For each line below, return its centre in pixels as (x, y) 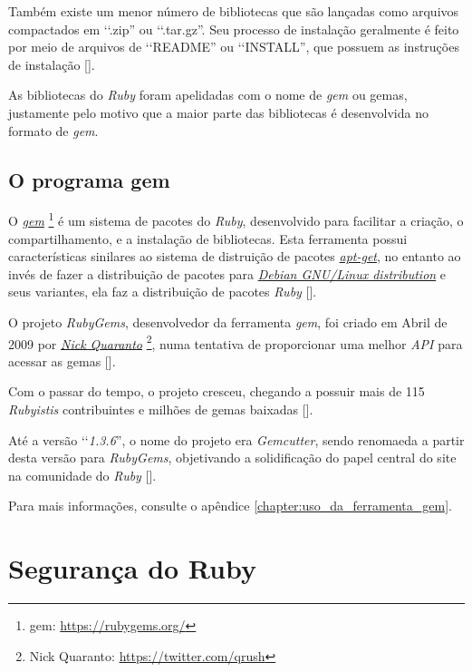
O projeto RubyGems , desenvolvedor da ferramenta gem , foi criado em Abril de (228, 321)
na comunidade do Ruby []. (82, 475)
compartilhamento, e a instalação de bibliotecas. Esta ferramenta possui (208, 238)
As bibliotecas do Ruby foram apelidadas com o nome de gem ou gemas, (208, 95)
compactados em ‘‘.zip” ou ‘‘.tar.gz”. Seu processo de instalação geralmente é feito (234, 29)
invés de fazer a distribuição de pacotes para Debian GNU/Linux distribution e (227, 273)
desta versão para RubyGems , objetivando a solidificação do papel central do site (232, 458)
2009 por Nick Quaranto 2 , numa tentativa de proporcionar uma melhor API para (236, 342)
